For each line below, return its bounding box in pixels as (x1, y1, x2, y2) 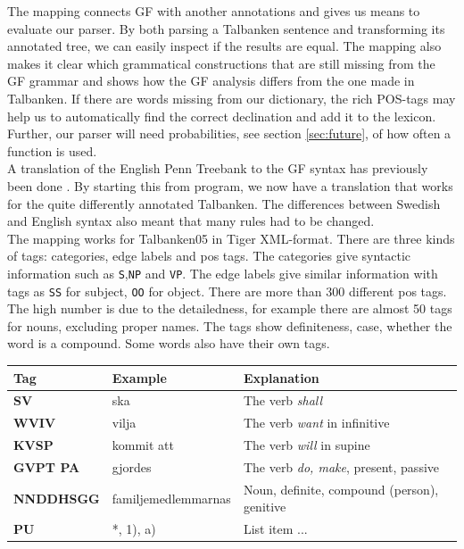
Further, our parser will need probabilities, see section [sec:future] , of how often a (7, 124, 452, 143)
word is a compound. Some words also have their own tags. (7, 334, 330, 353)
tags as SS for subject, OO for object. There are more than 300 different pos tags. (7, 281, 447, 300)
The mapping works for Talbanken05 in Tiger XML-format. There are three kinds (7, 229, 455, 247)
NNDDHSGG (13, 488, 100, 507)
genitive (243, 497, 286, 516)
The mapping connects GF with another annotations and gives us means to (7, 2, 420, 20)
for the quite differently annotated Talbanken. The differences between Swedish (7, 194, 441, 212)
